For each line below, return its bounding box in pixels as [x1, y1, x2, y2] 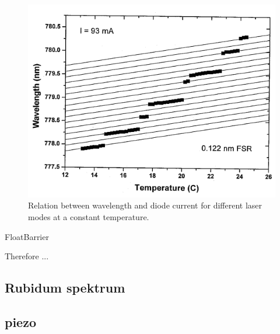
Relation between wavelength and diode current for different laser [28, 199, 262, 211]
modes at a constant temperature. [28, 210, 149, 222]
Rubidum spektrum [5, 279, 125, 297]
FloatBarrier [5, 230, 49, 242]
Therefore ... [5, 250, 49, 262]
